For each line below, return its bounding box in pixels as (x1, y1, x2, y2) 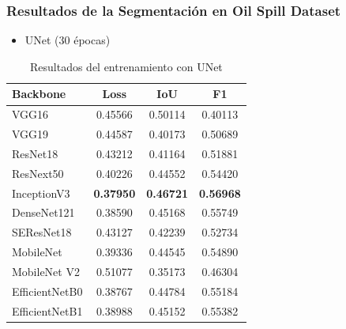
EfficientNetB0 (12, 282, 83, 299)
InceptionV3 (12, 184, 70, 201)
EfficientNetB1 (12, 302, 83, 319)
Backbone (12, 85, 66, 102)
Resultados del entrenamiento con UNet (29, 58, 223, 74)
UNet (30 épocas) (24, 32, 111, 48)
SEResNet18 (12, 224, 72, 240)
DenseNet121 (12, 204, 75, 221)
